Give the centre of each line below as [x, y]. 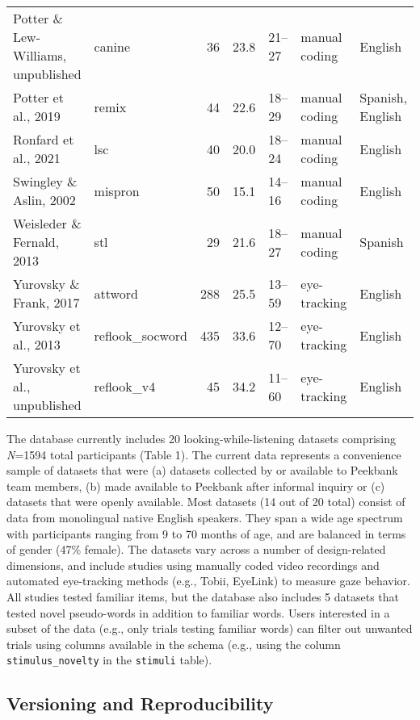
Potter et [38, 97]
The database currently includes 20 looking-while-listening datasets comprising [202, 438]
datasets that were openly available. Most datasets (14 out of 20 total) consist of [206, 502]
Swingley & [45, 181]
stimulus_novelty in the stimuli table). [109, 660]
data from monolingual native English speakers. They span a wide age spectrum [205, 517]
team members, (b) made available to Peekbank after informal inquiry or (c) [196, 486]
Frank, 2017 [46, 302]
